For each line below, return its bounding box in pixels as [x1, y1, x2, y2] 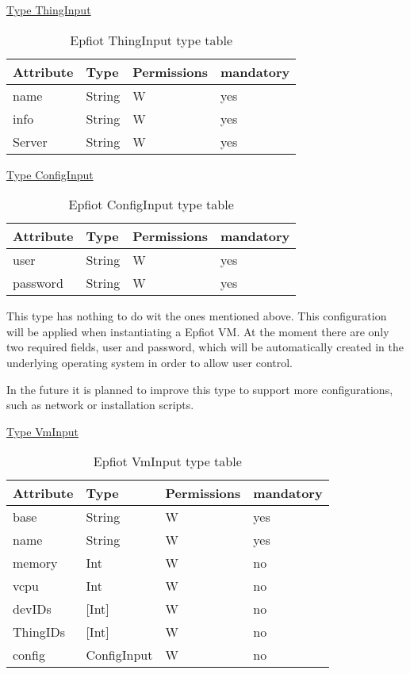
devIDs [13, 599, 52, 618]
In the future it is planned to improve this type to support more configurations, [6, 381, 393, 397]
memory [13, 553, 58, 573]
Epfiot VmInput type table [93, 452, 242, 471]
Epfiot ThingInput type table [70, 30, 233, 49]
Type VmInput [6, 423, 79, 439]
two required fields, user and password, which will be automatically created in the [6, 339, 404, 355]
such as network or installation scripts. [6, 396, 194, 413]
